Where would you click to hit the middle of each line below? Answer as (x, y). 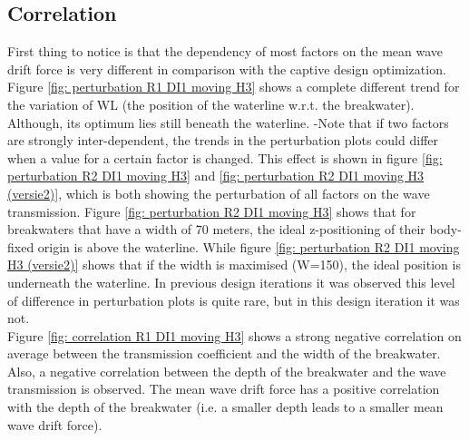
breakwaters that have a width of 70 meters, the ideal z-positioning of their (216, 229)
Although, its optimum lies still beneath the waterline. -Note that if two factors (228, 122)
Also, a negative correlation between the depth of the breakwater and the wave (227, 371)
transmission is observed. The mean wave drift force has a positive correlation (224, 389)
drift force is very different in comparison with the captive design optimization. (227, 69)
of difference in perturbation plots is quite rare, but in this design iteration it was (234, 300)
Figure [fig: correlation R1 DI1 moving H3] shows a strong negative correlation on (234, 335)
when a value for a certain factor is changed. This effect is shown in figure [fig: (225, 157)
